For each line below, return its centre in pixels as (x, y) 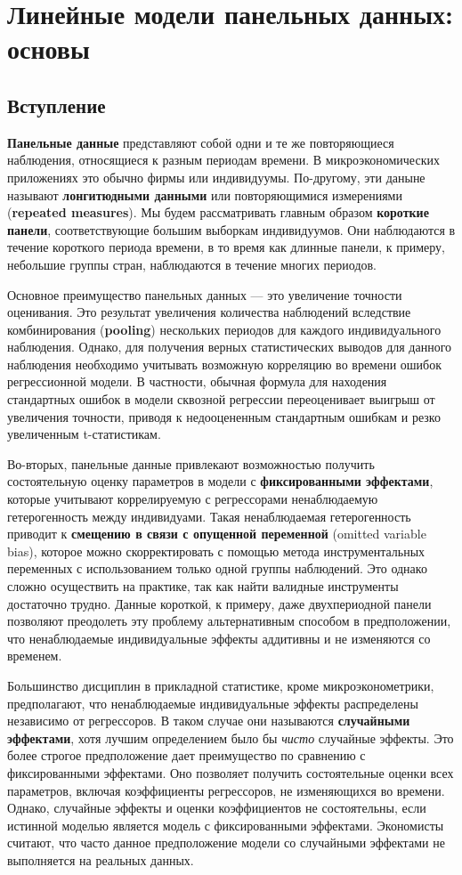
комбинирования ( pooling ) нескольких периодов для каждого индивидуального (224, 329)
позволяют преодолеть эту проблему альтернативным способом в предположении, (229, 621)
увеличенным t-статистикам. (84, 434)
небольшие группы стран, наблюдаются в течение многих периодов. (192, 264)
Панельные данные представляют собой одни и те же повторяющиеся (201, 142)
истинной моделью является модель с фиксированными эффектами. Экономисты (226, 825)
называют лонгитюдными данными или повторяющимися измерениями (205, 194)
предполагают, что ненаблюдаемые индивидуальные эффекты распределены (213, 703)
